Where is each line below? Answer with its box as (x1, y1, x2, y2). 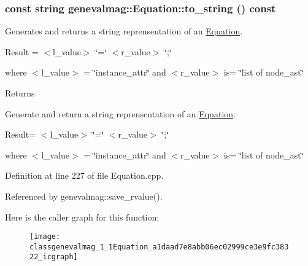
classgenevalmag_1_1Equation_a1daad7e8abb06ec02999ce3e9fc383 (29, 242, 289, 251)
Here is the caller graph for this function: (5, 210, 160, 223)
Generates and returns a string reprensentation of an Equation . (5, 25, 243, 37)
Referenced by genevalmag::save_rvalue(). (5, 189, 163, 202)
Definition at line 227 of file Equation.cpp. (5, 169, 164, 182)
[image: (29, 232, 61, 241)
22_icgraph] (29, 252, 78, 262)
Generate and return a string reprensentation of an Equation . (5, 107, 236, 120)
